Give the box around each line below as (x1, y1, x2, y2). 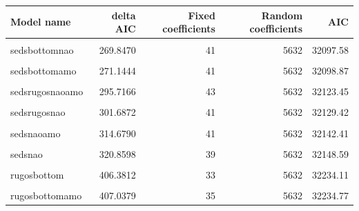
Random (261, 8, 303, 22)
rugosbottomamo (10, 188, 82, 202)
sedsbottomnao (10, 43, 74, 57)
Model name (10, 14, 71, 29)
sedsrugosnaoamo (10, 84, 84, 99)
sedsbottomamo (10, 63, 77, 78)
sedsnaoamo (10, 125, 61, 140)
